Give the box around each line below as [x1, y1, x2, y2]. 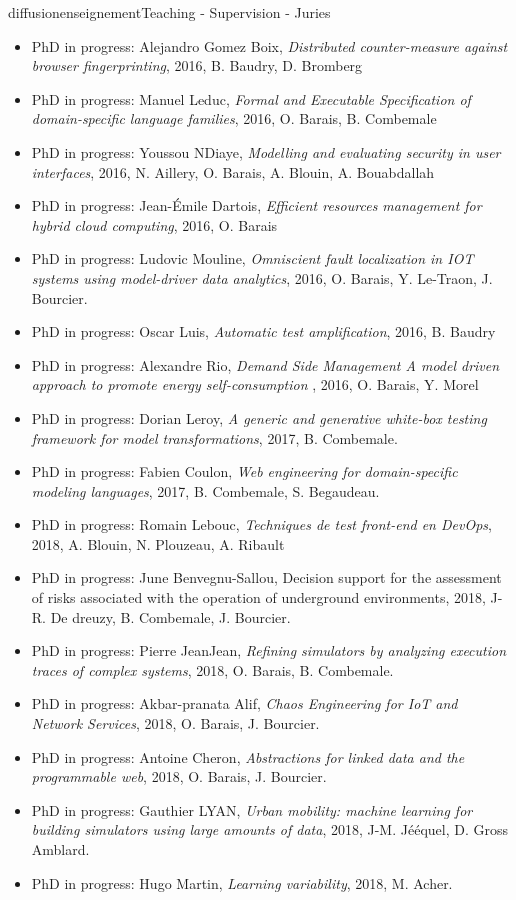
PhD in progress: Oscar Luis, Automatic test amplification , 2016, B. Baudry [31, 321, 496, 342]
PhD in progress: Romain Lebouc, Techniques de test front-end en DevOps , [31, 514, 492, 535]
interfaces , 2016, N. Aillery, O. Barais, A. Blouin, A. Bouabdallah [31, 161, 435, 182]
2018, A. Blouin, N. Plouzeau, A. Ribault [31, 533, 285, 554]
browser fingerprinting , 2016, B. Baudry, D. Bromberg [31, 55, 363, 76]
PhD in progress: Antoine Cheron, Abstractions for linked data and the [31, 746, 465, 767]
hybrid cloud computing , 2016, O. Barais [31, 214, 278, 235]
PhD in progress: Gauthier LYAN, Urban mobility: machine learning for [31, 799, 473, 820]
